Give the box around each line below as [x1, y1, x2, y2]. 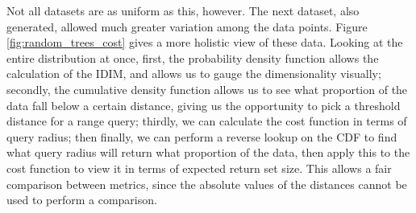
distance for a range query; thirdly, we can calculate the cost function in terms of [6, 113, 407, 129]
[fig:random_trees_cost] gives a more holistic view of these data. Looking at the [6, 34, 403, 51]
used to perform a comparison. [6, 191, 157, 208]
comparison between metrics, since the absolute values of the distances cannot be [6, 175, 407, 192]
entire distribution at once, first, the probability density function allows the [6, 49, 379, 66]
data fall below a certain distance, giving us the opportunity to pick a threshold [6, 96, 401, 113]
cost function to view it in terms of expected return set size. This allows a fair [6, 159, 392, 176]
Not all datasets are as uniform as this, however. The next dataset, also [6, 2, 360, 18]
